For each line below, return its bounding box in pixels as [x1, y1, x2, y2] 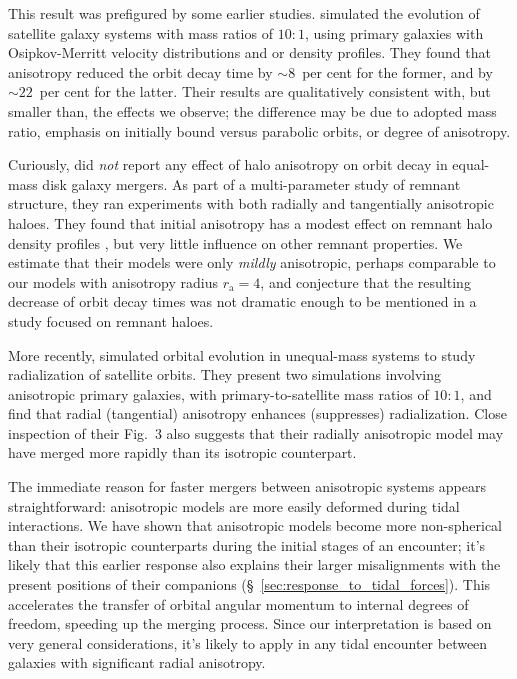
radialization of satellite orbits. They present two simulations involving [8, 364, 441, 385]
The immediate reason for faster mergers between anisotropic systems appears [8, 476, 486, 497]
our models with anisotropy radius [8, 271, 218, 292]
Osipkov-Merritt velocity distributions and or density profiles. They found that [8, 42, 491, 63]
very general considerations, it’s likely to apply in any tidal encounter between [8, 632, 488, 653]
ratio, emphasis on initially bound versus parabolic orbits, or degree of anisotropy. [8, 120, 511, 141]
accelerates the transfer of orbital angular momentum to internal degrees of [8, 593, 469, 614]
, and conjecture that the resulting [260, 271, 471, 292]
